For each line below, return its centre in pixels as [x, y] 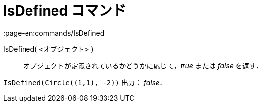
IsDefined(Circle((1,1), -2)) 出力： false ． [85, 82]
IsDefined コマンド [65, 11]
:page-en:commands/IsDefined [54, 33]
